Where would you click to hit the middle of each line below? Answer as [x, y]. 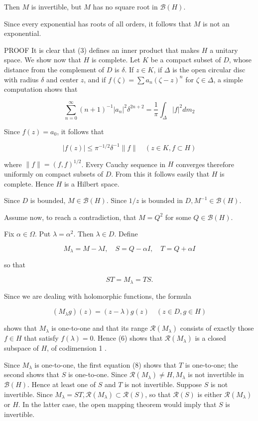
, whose [240, 60]
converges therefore [205, 164]
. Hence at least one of [62, 384]
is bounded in [162, 200]
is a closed [210, 338]
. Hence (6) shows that [128, 338]
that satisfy [41, 338]
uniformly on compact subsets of [54, 174]
